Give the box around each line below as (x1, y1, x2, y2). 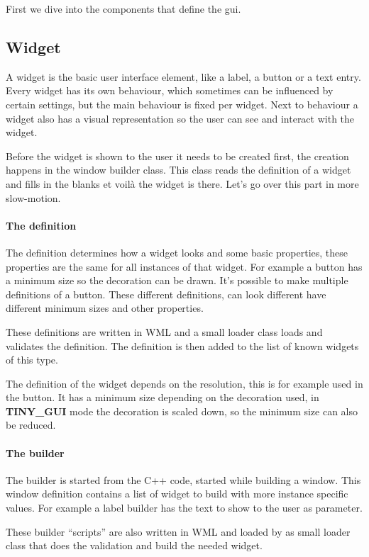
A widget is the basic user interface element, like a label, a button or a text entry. (6, 69, 361, 84)
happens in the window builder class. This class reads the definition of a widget (6, 162, 351, 177)
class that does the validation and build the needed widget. (6, 538, 263, 553)
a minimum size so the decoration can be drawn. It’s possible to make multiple (6, 273, 348, 288)
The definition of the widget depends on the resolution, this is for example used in (6, 376, 363, 390)
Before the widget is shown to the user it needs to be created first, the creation (6, 148, 349, 163)
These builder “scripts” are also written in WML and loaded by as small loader (6, 524, 351, 539)
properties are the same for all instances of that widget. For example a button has (6, 259, 363, 274)
